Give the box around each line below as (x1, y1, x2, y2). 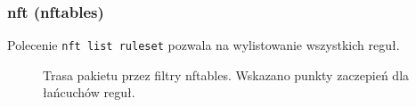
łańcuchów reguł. (43, 83, 135, 102)
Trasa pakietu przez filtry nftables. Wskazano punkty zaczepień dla (43, 65, 410, 84)
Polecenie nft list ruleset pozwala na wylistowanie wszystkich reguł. (7, 36, 400, 54)
